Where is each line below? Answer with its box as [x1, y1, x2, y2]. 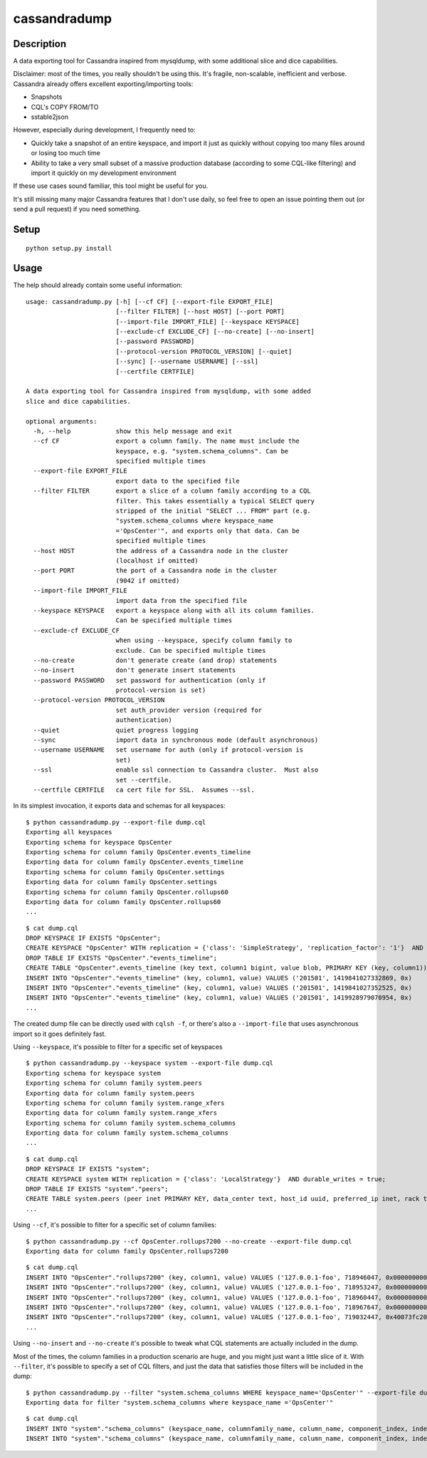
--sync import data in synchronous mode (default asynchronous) [33, 736, 319, 744]
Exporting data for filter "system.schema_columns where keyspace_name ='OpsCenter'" [26, 1399, 334, 1407]
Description [13, 38, 67, 50]
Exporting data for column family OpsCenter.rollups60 [26, 898, 221, 906]
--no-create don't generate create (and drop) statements [33, 656, 278, 664]
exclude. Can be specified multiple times [115, 646, 266, 654]
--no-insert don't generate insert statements [33, 666, 236, 674]
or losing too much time [31, 149, 101, 157]
